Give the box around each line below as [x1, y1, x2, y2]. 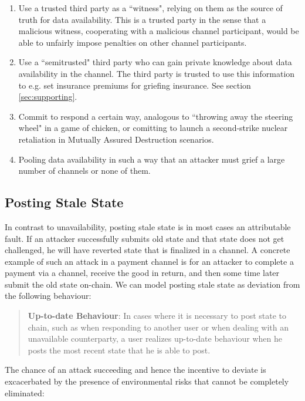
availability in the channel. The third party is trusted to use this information [18, 67, 295, 79]
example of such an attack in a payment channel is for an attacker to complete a [5, 255, 294, 267]
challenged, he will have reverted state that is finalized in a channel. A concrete [5, 244, 290, 256]
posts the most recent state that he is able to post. [28, 343, 211, 356]
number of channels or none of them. [18, 164, 151, 177]
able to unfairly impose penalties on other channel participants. [18, 36, 247, 48]
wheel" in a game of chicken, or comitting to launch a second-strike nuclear [18, 122, 288, 134]
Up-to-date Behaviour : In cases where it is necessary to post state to [28, 309, 287, 322]
